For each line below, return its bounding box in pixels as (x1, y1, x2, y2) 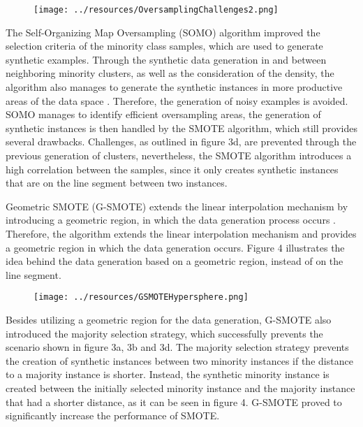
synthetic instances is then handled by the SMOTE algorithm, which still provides (6, 120, 357, 135)
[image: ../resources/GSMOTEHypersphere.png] (34, 292, 249, 303)
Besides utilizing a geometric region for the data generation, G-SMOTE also (6, 312, 332, 326)
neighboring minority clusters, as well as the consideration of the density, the (6, 66, 334, 80)
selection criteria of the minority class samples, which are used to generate (6, 38, 323, 53)
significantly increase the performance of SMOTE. (6, 408, 220, 423)
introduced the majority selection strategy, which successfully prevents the (6, 326, 323, 340)
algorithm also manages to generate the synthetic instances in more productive (6, 80, 343, 94)
